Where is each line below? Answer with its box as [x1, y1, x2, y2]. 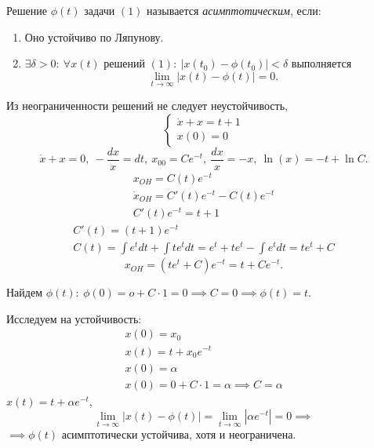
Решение [6, 2, 48, 18]
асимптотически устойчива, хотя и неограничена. [61, 426, 296, 443]
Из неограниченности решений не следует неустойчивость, [6, 97, 288, 113]
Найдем [6, 284, 43, 300]
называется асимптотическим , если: [147, 2, 321, 18]
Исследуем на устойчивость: [6, 310, 142, 326]
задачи [84, 2, 115, 18]
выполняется [291, 55, 352, 71]
